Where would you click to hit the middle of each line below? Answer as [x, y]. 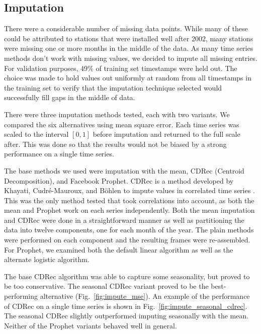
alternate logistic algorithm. [47, 259]
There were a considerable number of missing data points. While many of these [126, 28]
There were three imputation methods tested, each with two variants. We [117, 114]
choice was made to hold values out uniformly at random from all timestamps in [128, 78]
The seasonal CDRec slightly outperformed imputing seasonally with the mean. [126, 316]
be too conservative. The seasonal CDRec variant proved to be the [106, 286]
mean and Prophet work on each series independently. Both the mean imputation [129, 210]
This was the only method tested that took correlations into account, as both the [129, 200]
